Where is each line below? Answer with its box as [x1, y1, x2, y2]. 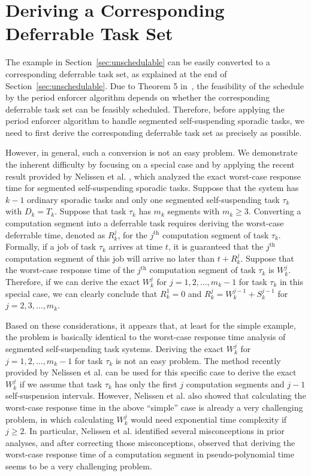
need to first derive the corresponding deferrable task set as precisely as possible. [5, 126, 302, 138]
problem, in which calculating [5, 413, 114, 425]
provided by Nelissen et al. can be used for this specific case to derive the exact [5, 366, 297, 378]
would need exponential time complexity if [131, 413, 287, 425]
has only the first [114, 377, 177, 390]
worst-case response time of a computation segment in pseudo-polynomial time [5, 448, 294, 460]
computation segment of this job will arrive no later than [5, 251, 215, 264]
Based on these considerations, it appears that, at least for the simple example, [5, 319, 296, 331]
